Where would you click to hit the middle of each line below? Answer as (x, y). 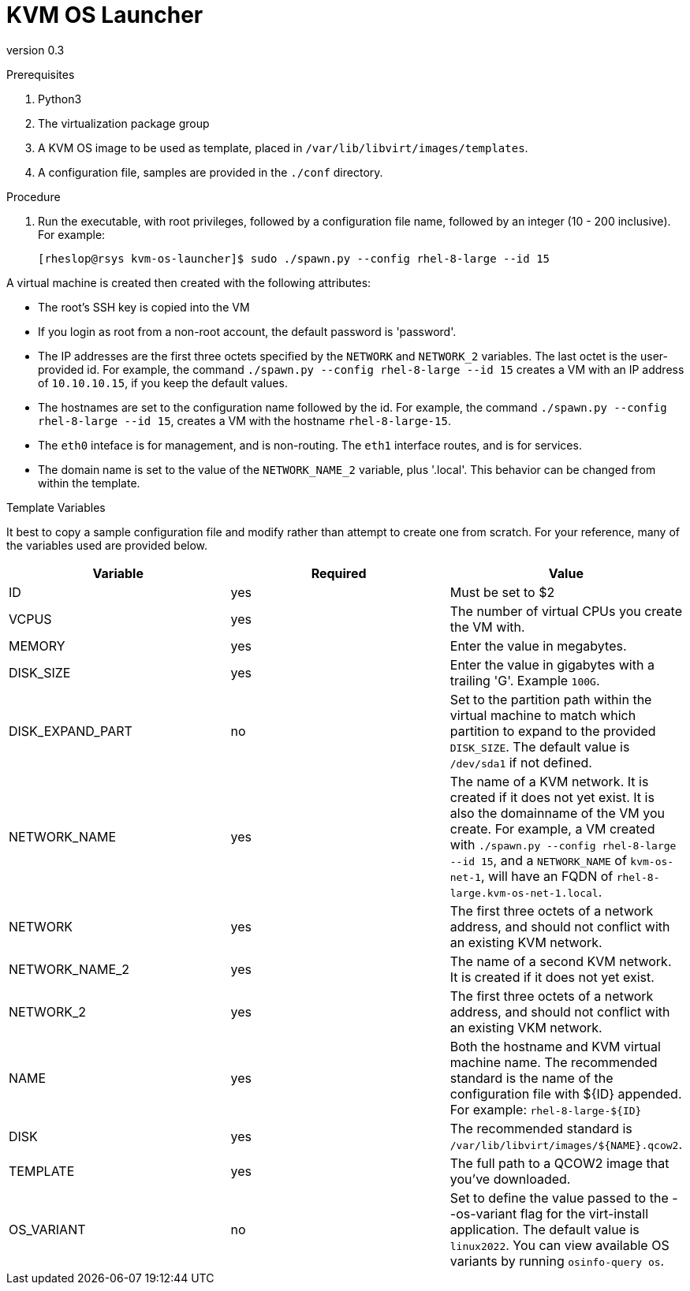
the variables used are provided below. (107, 545)
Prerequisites (41, 74)
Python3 (60, 99)
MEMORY (37, 645)
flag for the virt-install (584, 1213)
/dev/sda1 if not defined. (521, 762)
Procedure (34, 196)
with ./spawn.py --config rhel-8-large (563, 844)
